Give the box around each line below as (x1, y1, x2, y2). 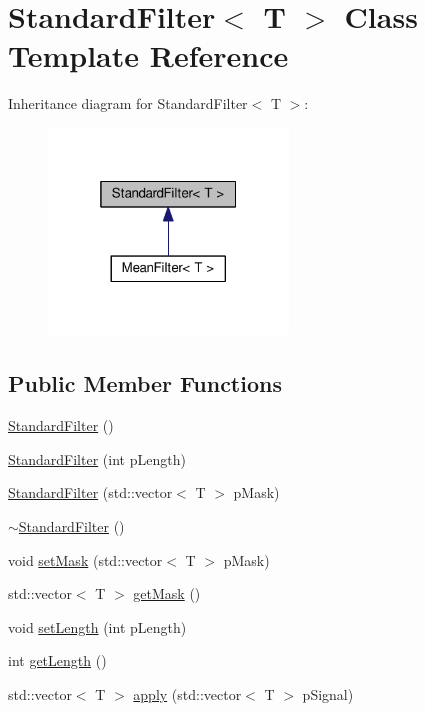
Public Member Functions (8, 368, 282, 399)
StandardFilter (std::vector (8, 482, 173, 503)
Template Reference (8, 35, 289, 76)
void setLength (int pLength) (8, 616, 187, 637)
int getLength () (8, 650, 107, 671)
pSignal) (302, 683, 354, 704)
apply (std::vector (133, 683, 242, 704)
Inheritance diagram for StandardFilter (8, 93, 248, 114)
